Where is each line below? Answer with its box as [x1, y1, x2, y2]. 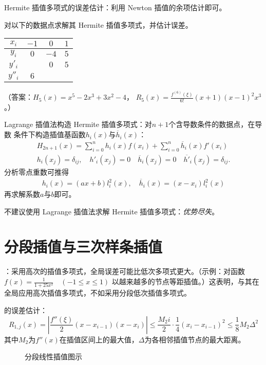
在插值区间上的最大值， [59, 334, 139, 344]
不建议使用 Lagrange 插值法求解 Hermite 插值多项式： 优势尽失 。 [4, 206, 219, 216]
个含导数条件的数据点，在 [168, 119, 255, 130]
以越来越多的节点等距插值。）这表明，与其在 [111, 276, 259, 286]
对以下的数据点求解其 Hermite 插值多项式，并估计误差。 [4, 19, 193, 30]
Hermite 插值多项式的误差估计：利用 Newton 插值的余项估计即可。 [4, 2, 226, 12]
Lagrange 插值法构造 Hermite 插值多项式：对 [4, 119, 152, 130]
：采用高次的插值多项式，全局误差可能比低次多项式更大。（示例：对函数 [4, 266, 245, 277]
